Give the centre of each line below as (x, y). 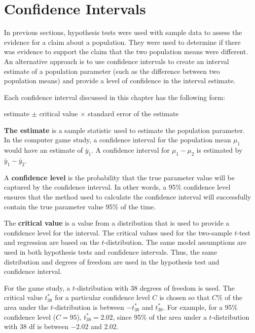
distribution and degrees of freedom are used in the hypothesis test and (112, 261)
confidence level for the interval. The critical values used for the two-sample (118, 232)
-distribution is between (89, 307)
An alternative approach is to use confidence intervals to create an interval (117, 61)
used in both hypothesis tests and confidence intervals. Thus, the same (110, 252)
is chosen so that (184, 297)
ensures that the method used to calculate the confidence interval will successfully (128, 197)
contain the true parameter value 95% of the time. (80, 206)
